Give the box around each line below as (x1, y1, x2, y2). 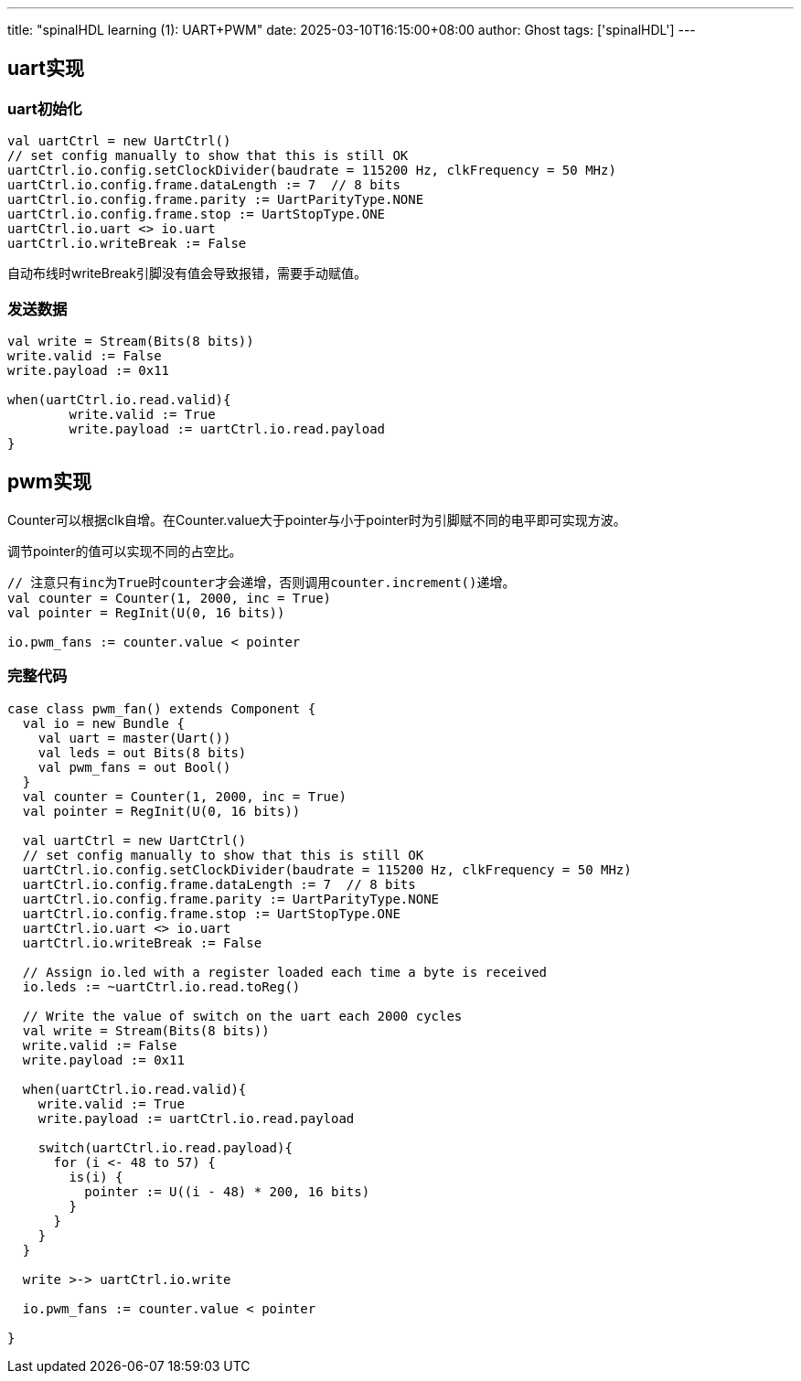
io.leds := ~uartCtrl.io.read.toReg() (22, 979, 301, 994)
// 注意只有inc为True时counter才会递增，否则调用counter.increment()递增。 (7, 574, 516, 590)
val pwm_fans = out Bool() (37, 759, 231, 775)
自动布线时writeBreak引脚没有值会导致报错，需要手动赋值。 (7, 265, 367, 282)
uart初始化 (7, 99, 82, 118)
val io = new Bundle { (22, 715, 185, 731)
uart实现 (7, 57, 84, 80)
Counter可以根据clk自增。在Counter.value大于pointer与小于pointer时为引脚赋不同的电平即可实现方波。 (7, 511, 626, 528)
